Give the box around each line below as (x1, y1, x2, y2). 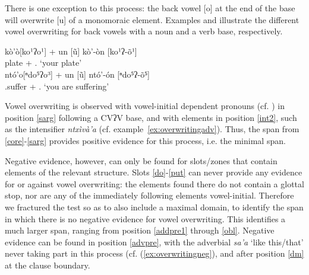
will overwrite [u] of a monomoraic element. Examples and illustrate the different (5, 13, 299, 25)
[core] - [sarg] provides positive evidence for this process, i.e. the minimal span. (5, 134, 286, 146)
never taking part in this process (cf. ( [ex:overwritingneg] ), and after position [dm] (5, 247, 304, 260)
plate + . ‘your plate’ (5, 56, 82, 69)
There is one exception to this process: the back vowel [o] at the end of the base (5, 2, 295, 14)
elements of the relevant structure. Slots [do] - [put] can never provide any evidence (5, 166, 302, 178)
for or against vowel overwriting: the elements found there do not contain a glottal (5, 177, 304, 190)
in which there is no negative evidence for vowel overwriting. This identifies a (5, 212, 286, 225)
